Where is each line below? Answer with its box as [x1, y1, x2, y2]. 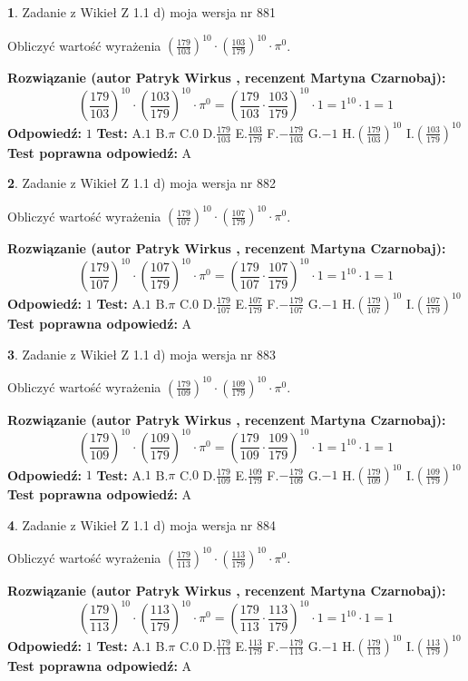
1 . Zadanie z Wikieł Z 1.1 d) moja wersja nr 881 [7, 3, 277, 21]
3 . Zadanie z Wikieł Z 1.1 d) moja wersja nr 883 [7, 344, 277, 363]
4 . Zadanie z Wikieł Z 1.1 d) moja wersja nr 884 [7, 515, 277, 534]
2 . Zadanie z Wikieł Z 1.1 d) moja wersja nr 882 [7, 173, 277, 192]
